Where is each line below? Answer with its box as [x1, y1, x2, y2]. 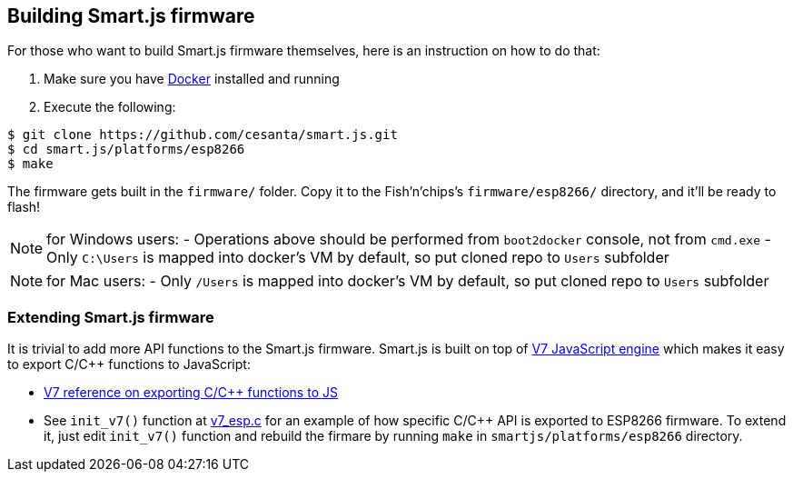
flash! [7, 199, 41, 215]
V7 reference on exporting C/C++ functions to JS [44, 384, 338, 401]
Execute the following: [44, 99, 176, 115]
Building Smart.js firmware [7, 5, 255, 27]
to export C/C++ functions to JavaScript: [7, 356, 251, 373]
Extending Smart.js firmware [7, 307, 214, 326]
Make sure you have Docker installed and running [44, 71, 340, 87]
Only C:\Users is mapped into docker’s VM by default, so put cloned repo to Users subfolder [46, 248, 669, 267]
